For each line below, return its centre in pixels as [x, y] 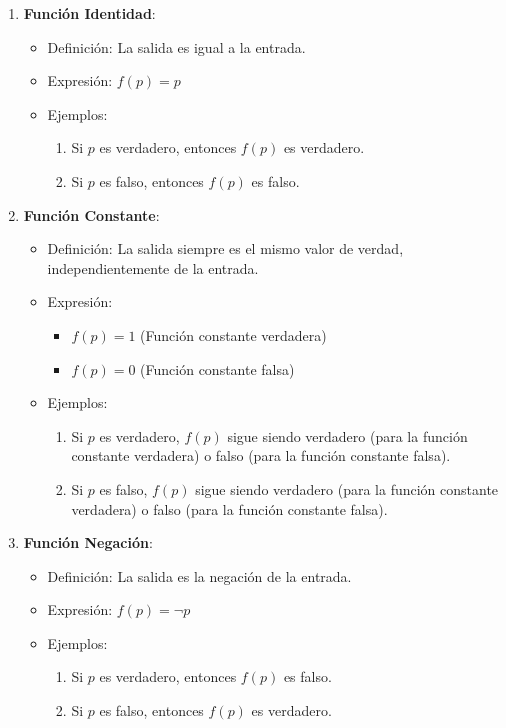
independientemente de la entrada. [153, 267]
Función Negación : [88, 542]
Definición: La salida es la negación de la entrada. [199, 575]
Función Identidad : [89, 13]
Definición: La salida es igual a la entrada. [176, 46]
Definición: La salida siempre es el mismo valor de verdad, [225, 248]
